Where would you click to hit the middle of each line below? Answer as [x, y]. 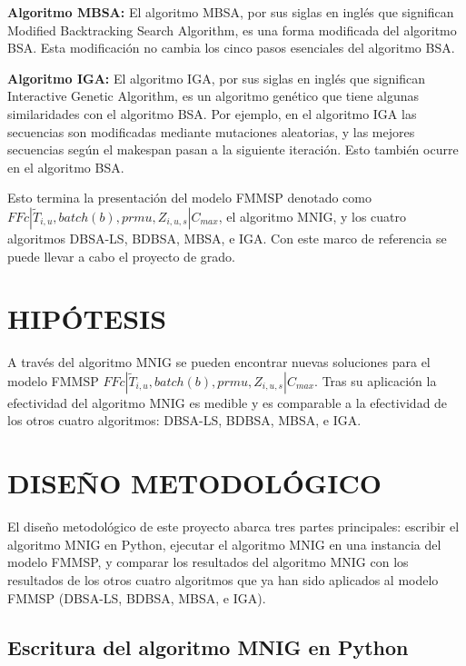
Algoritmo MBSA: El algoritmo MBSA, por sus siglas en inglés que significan [231, 12]
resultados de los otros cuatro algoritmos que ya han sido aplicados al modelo [223, 579]
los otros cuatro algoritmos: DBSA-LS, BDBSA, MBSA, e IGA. [184, 420]
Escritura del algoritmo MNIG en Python [208, 646]
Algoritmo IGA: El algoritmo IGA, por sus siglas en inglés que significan [217, 78]
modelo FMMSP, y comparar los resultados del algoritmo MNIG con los [208, 562]
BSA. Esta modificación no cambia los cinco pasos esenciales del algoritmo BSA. [231, 48]
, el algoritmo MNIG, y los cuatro [312, 216]
